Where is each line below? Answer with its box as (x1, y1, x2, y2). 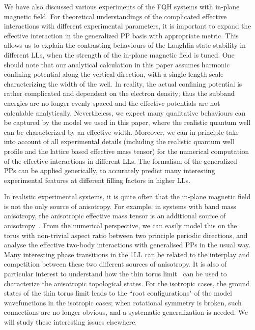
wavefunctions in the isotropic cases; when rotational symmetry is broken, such (4, 297, 242, 307)
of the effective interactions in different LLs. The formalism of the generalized (4, 155, 237, 166)
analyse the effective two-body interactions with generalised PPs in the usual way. (4, 240, 251, 250)
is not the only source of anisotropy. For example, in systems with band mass (4, 201, 236, 211)
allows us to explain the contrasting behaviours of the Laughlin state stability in (4, 40, 246, 50)
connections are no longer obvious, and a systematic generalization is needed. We (4, 307, 248, 317)
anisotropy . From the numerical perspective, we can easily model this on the (4, 220, 237, 231)
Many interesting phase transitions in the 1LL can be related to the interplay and (4, 249, 250, 259)
